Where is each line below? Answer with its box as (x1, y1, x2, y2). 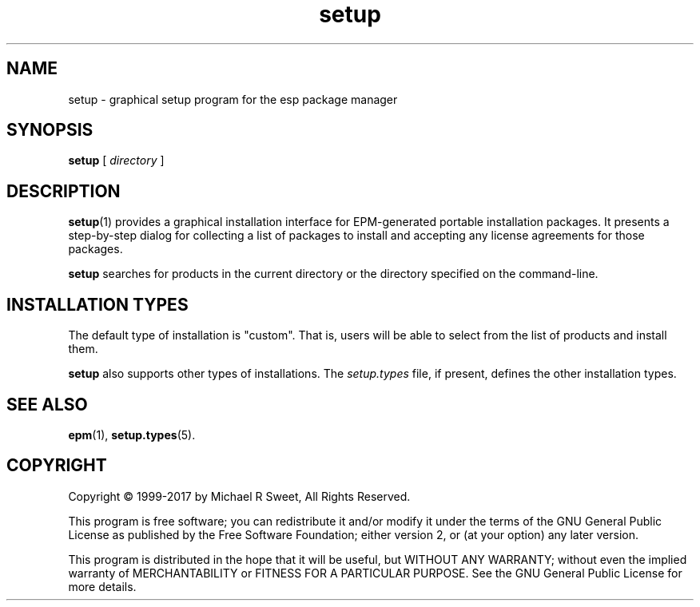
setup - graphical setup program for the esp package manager (68, 92, 398, 106)
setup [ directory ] (68, 153, 165, 168)
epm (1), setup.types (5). (68, 427, 196, 442)
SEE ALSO (6, 394, 88, 415)
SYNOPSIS (6, 120, 93, 141)
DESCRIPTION (6, 181, 121, 201)
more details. (68, 579, 137, 593)
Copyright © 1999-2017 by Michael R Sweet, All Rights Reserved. (68, 489, 411, 503)
